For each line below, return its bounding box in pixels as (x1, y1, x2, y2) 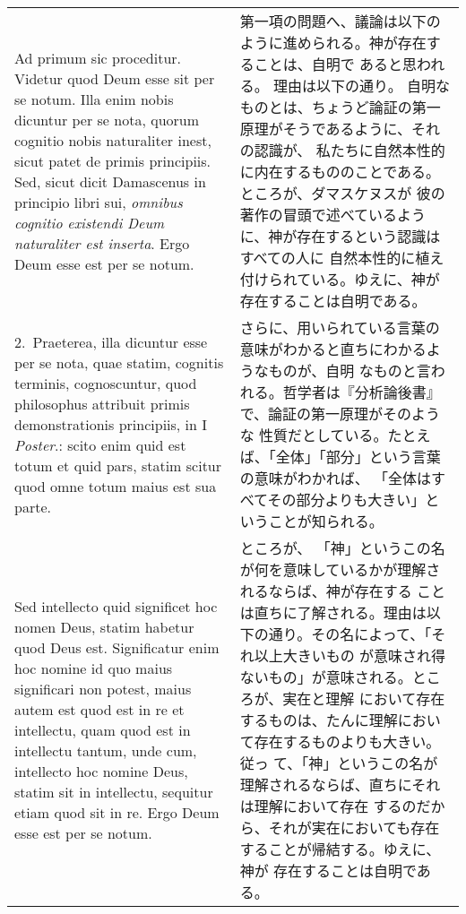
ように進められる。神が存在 (239, 32, 427, 53)
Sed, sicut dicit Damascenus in (14, 170, 206, 192)
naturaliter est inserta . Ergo (14, 232, 190, 254)
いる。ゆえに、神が (311, 269, 440, 289)
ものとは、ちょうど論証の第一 (239, 97, 441, 117)
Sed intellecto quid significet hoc (14, 596, 218, 617)
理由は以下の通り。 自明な (272, 75, 450, 96)
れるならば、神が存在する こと (239, 581, 445, 601)
